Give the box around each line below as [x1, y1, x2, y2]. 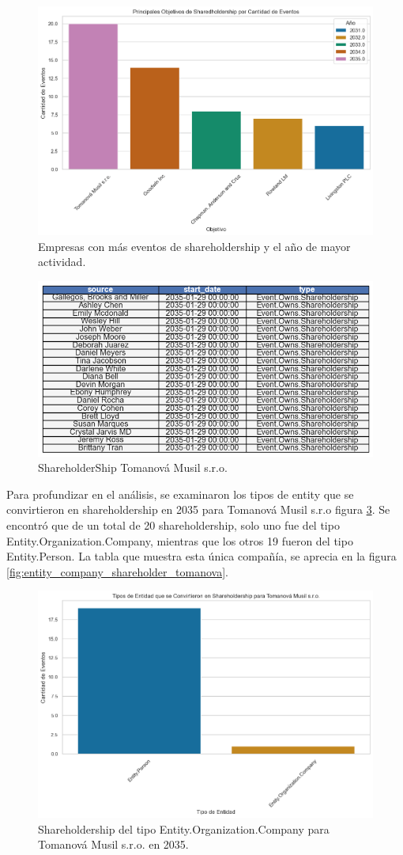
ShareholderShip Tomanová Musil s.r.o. [38, 459, 228, 476]
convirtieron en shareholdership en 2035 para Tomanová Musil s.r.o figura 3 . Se [6, 501, 390, 518]
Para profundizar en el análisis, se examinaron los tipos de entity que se [6, 485, 354, 502]
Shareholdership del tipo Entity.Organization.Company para [38, 820, 330, 837]
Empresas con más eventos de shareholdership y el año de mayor [38, 237, 351, 254]
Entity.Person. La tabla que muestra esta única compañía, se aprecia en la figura [6, 548, 397, 564]
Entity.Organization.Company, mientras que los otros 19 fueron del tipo [6, 532, 353, 549]
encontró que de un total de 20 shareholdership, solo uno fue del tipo [6, 516, 340, 533]
